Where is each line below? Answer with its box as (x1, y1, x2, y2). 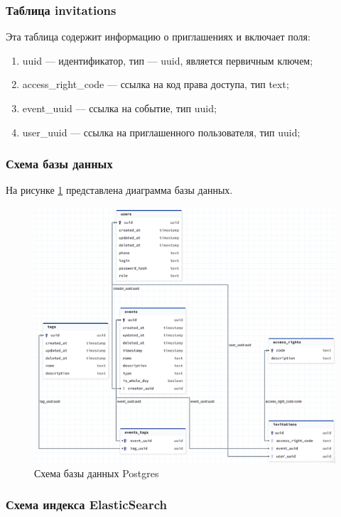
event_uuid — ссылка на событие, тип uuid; (22, 101, 217, 115)
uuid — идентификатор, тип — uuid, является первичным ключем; (22, 53, 313, 67)
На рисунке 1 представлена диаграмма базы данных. (6, 183, 233, 197)
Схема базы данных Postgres (34, 465, 159, 480)
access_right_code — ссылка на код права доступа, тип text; (22, 77, 289, 92)
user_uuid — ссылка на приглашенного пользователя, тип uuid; (22, 124, 301, 139)
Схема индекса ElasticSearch (6, 496, 167, 513)
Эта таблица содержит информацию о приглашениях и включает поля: (6, 29, 310, 44)
